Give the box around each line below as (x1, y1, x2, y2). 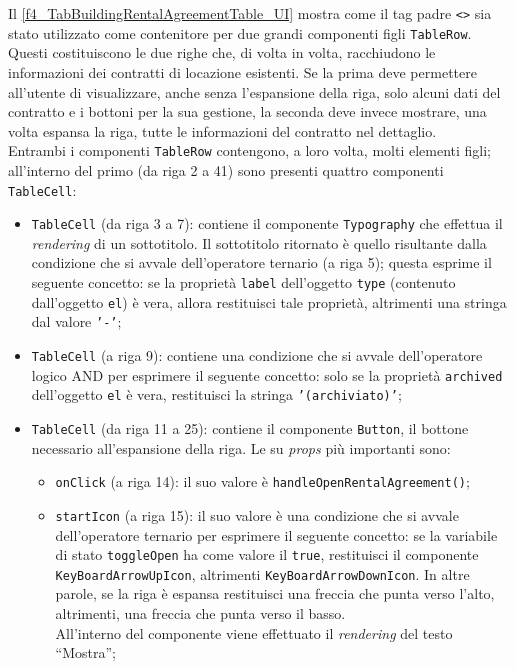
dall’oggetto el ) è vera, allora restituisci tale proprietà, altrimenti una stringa (31, 291, 507, 312)
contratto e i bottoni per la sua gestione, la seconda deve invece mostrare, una (8, 101, 487, 122)
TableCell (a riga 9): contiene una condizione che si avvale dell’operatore (31, 345, 483, 365)
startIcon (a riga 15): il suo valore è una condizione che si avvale (55, 504, 459, 525)
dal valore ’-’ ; (31, 311, 122, 332)
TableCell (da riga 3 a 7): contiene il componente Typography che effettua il (31, 213, 503, 234)
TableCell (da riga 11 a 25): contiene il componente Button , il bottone (31, 417, 469, 438)
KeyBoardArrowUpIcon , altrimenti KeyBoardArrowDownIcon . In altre (55, 563, 470, 584)
